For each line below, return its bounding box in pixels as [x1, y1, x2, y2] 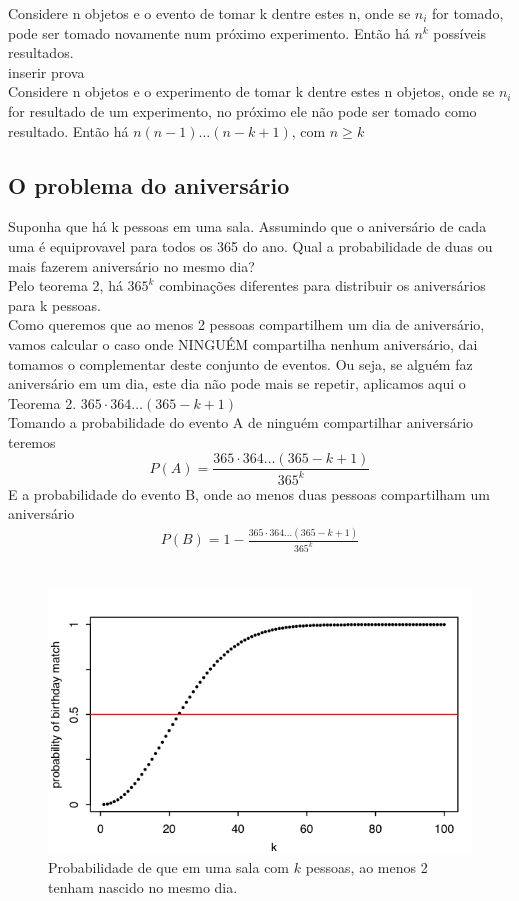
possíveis [433, 22, 487, 43]
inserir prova [8, 61, 85, 82]
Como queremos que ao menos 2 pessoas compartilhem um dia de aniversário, [8, 314, 485, 335]
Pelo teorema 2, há [8, 275, 123, 296]
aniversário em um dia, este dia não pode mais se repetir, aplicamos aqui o [8, 373, 466, 394]
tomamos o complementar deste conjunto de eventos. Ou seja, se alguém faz [8, 353, 473, 374]
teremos [8, 431, 56, 452]
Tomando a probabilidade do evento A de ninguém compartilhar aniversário [8, 412, 474, 433]
